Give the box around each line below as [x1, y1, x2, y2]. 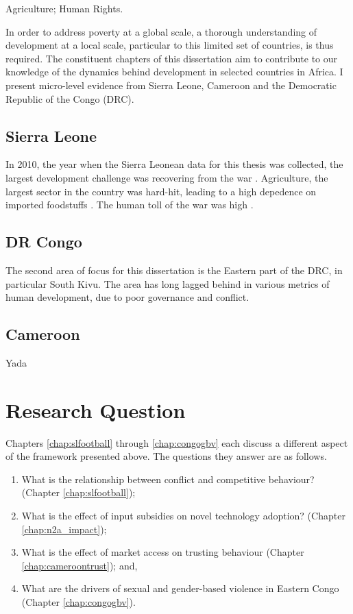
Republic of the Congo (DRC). [5, 91, 134, 106]
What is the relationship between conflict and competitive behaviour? [21, 471, 315, 486]
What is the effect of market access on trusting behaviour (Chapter [21, 545, 304, 559]
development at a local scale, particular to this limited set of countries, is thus [5, 38, 334, 52]
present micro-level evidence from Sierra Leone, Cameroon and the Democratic [5, 77, 337, 92]
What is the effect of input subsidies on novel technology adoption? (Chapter [21, 508, 345, 523]
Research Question [5, 395, 186, 423]
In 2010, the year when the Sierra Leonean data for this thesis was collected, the [5, 157, 343, 171]
